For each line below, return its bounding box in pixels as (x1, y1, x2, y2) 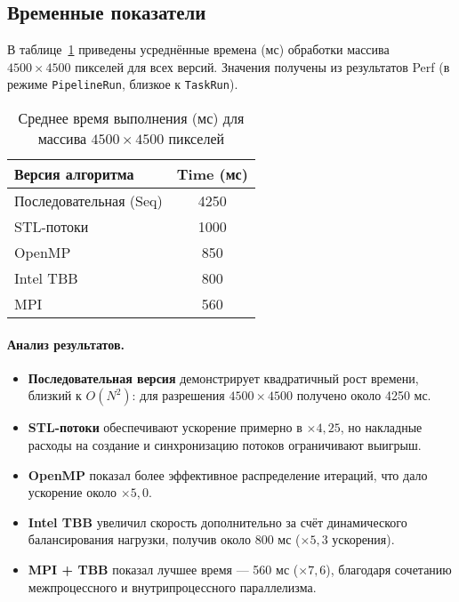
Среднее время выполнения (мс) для (18, 108, 245, 129)
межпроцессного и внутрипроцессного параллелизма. (28, 577, 317, 596)
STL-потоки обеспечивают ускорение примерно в (28, 418, 302, 437)
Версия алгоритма (14, 164, 134, 185)
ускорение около (28, 483, 117, 502)
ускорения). (332, 530, 395, 549)
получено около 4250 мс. (296, 386, 431, 405)
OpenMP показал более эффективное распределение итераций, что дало (28, 465, 428, 484)
